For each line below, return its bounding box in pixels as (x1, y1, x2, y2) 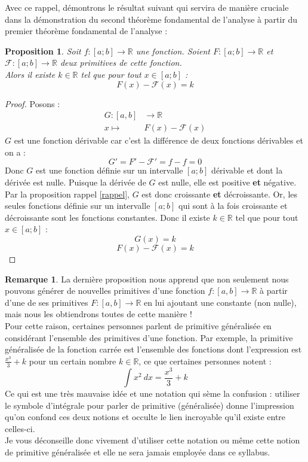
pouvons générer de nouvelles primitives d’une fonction (5, 284, 205, 297)
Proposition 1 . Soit (5, 44, 81, 57)
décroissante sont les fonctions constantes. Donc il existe (5, 211, 210, 223)
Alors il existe (5, 68, 56, 80)
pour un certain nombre (29, 354, 116, 367)
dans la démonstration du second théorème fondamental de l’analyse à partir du (5, 13, 298, 25)
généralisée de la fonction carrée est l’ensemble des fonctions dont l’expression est (5, 343, 302, 355)
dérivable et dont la (211, 164, 283, 177)
